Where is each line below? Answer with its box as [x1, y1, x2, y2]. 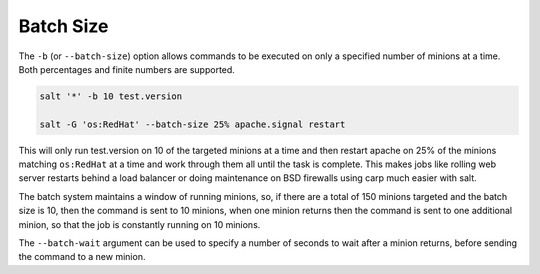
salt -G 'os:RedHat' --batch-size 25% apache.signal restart [39, 118, 346, 130]
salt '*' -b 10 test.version [39, 90, 183, 102]
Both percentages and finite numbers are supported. [18, 63, 235, 75]
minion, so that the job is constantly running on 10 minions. [18, 218, 261, 230]
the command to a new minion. [18, 251, 146, 263]
